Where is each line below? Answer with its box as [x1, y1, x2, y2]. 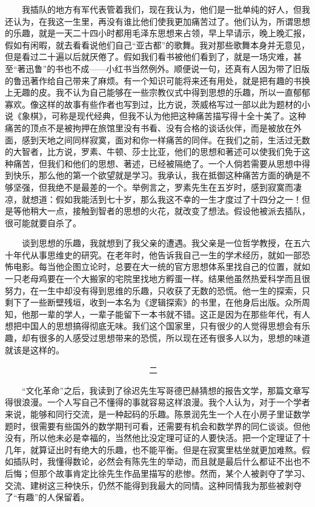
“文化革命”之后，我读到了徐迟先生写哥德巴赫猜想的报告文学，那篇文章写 [21, 384, 310, 396]
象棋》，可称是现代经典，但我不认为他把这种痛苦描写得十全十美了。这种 [21, 110, 306, 122]
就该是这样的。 [5, 343, 64, 356]
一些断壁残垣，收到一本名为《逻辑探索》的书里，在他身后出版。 [30, 296, 285, 309]
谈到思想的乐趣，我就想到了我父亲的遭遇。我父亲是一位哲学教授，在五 [21, 237, 302, 249]
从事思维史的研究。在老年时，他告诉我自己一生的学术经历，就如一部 [30, 248, 302, 261]
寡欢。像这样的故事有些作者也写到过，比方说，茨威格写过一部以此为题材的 [5, 97, 302, 110]
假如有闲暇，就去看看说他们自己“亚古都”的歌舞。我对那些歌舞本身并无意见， [5, 38, 310, 51]
